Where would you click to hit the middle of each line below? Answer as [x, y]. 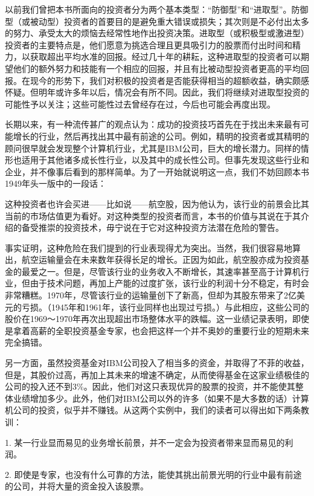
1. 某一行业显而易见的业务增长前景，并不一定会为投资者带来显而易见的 [145, 442]
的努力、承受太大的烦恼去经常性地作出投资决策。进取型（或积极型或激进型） [157, 33]
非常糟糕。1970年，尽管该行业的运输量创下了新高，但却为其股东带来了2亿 [151, 295]
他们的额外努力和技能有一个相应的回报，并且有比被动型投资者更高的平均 [157, 68]
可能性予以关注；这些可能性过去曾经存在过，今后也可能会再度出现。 [140, 104]
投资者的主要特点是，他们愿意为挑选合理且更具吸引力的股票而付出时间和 [149, 44]
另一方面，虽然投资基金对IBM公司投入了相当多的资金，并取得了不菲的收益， [157, 363]
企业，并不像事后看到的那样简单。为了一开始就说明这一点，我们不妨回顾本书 [157, 171]
